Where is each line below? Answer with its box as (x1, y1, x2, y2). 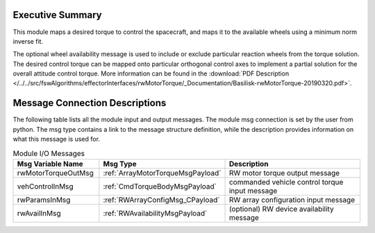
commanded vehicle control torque (228, 177, 344, 187)
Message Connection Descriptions (12, 97, 167, 109)
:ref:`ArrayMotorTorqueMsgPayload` (103, 168, 222, 178)
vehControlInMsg (17, 181, 74, 191)
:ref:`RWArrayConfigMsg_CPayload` (103, 195, 220, 205)
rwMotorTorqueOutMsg (17, 168, 94, 178)
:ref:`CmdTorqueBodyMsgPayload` (103, 181, 217, 191)
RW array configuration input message (228, 195, 356, 205)
